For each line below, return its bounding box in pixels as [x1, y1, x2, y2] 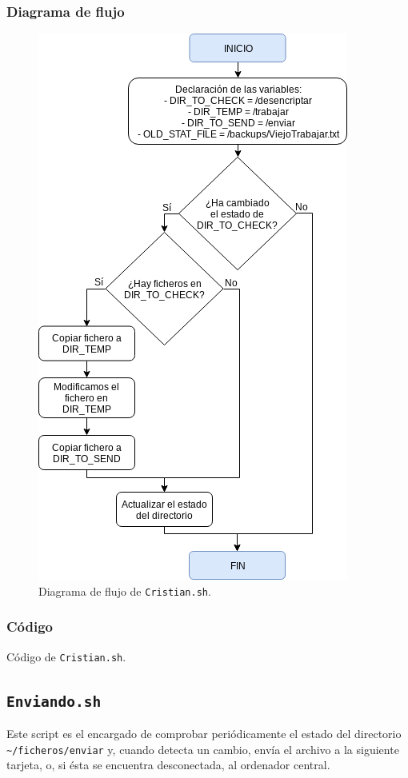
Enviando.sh [6, 692, 102, 710]
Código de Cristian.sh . [6, 648, 126, 664]
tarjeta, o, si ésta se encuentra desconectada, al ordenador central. [6, 756, 330, 773]
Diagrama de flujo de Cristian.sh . [38, 582, 211, 599]
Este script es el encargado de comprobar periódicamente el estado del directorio [6, 725, 402, 742]
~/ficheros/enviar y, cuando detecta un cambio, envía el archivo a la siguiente [6, 740, 399, 757]
